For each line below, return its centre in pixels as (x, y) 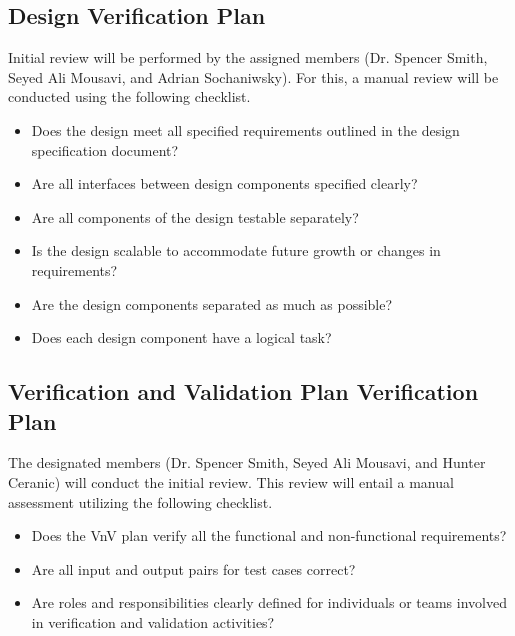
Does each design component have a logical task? (181, 337)
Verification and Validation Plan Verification (243, 391)
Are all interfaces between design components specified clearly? (224, 183)
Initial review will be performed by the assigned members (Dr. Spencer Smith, (248, 57)
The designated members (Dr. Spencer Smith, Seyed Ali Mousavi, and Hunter (247, 462)
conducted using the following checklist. (129, 96)
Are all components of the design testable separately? (195, 216)
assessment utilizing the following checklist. (140, 501)
